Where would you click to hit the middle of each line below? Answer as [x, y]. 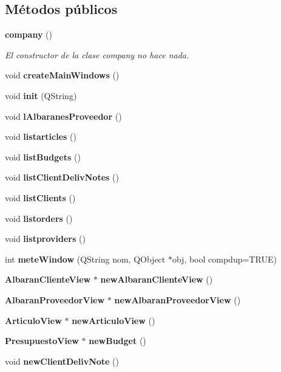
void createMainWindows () [62, 75]
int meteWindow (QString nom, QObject [85, 259]
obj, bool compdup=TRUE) [224, 259]
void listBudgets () [43, 157]
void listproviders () [45, 239]
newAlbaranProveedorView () [178, 299]
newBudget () [117, 341]
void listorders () [39, 218]
